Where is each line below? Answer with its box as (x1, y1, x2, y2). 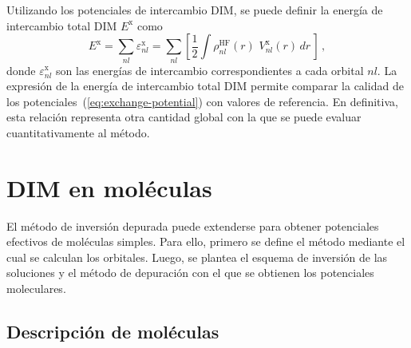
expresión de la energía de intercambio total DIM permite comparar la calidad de (6, 77, 404, 94)
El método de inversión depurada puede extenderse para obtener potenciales (6, 217, 379, 234)
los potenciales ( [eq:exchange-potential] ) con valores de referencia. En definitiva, (6, 93, 398, 109)
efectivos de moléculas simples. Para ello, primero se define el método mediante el (6, 233, 405, 250)
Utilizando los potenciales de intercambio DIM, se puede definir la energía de (6, 2, 383, 18)
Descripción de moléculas (6, 318, 219, 343)
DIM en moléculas (6, 171, 212, 204)
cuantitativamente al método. (6, 124, 150, 140)
